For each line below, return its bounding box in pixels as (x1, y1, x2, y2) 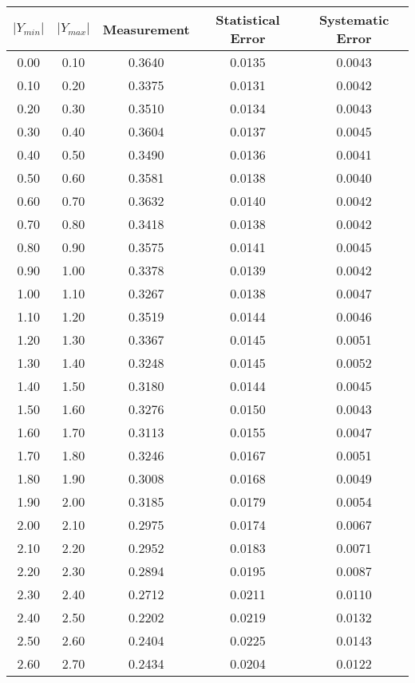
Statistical (215, 10, 280, 29)
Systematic (318, 10, 389, 29)
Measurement (102, 19, 190, 38)
